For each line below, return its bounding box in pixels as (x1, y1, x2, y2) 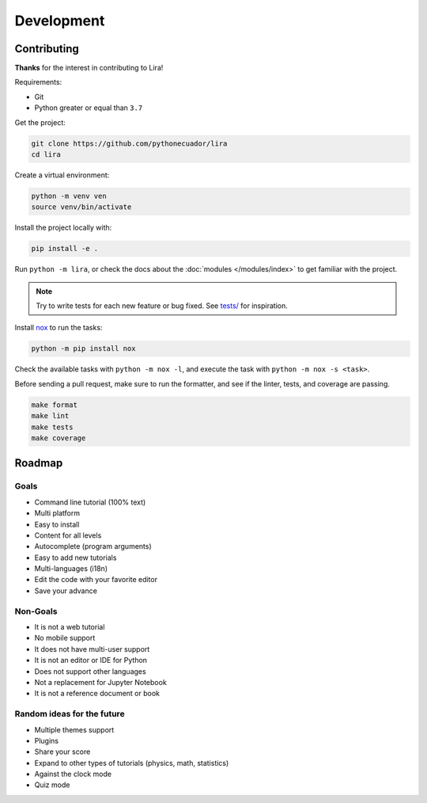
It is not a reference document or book (34, 689, 160, 698)
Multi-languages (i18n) (34, 564, 108, 573)
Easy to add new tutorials (34, 553, 117, 562)
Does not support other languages (34, 666, 146, 676)
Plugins (34, 736, 59, 745)
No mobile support (34, 634, 96, 643)
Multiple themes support (34, 725, 115, 734)
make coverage (31, 434, 86, 443)
